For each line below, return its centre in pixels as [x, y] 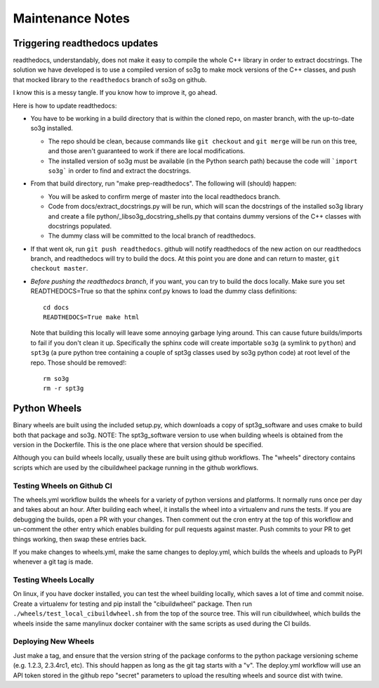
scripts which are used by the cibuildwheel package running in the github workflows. [136, 467]
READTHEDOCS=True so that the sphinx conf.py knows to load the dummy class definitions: [164, 291]
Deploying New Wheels [54, 642]
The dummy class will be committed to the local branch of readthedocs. [152, 236]
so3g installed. [52, 128]
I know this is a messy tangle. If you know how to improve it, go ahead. [115, 93]
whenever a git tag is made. [53, 562]
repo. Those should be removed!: [79, 363]
